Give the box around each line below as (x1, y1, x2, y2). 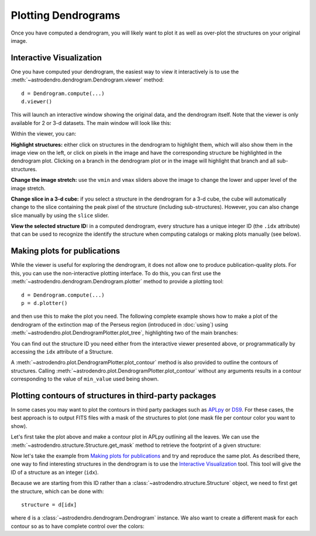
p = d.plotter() (21, 300, 68, 306)
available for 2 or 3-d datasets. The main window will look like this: (11, 119, 172, 126)
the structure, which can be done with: (11, 487, 104, 495)
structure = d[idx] (21, 501, 77, 508)
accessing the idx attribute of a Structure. (11, 348, 114, 355)
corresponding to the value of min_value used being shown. (11, 375, 159, 382)
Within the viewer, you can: (11, 130, 77, 137)
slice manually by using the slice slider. (11, 212, 109, 219)
